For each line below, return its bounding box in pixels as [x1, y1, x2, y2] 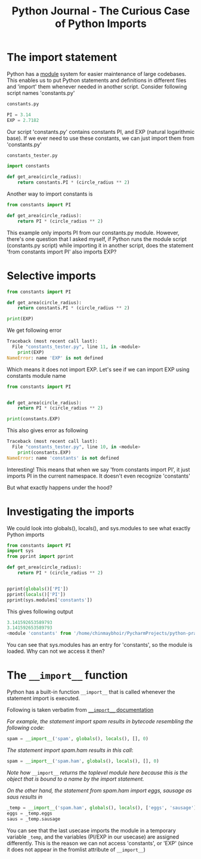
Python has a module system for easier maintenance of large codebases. [7, 70, 187, 77]
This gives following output [7, 608, 73, 615]
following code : [7, 725, 45, 732]
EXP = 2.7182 [7, 117, 39, 123]
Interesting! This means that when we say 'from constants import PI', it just [7, 466, 190, 473]
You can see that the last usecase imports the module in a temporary [7, 827, 177, 834]
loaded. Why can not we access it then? [7, 647, 105, 655]
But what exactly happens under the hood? [7, 484, 113, 491]
